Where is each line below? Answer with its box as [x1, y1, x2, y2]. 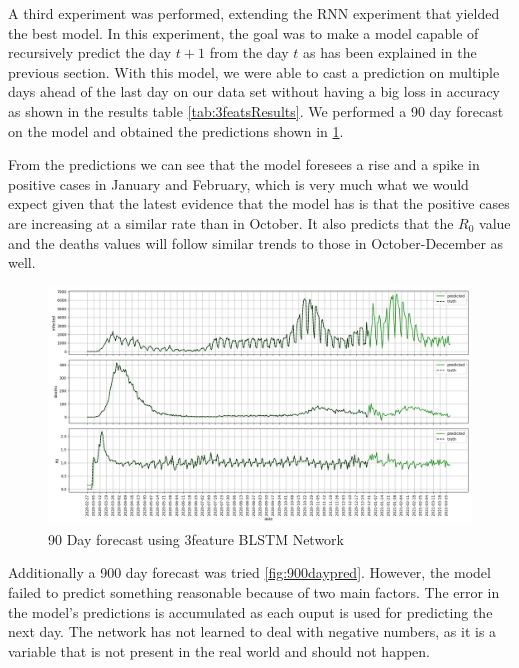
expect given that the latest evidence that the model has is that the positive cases [8, 193, 510, 214]
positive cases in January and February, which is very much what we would [8, 173, 469, 194]
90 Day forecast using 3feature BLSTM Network [48, 528, 345, 549]
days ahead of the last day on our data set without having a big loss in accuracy [8, 81, 501, 102]
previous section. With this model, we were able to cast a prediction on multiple [8, 61, 500, 82]
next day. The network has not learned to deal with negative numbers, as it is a [8, 621, 497, 642]
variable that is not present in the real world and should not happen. [8, 640, 430, 661]
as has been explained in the [303, 42, 477, 63]
